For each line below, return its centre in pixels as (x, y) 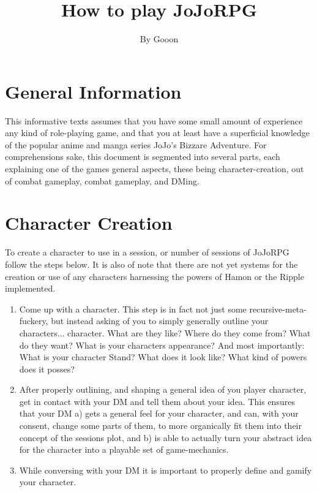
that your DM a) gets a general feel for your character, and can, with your (159, 413)
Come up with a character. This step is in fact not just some (133, 308)
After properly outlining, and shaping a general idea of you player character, (163, 389)
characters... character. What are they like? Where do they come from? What (165, 332)
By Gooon (159, 39)
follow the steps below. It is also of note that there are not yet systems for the (151, 264)
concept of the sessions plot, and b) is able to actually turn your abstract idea (166, 437)
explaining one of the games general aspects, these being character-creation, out (155, 169)
